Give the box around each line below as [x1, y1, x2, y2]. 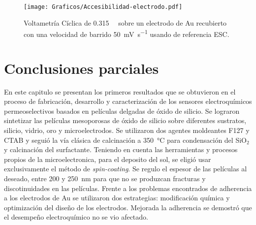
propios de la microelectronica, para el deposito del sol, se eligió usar [4, 154, 211, 164]
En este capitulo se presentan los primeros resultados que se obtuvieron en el [4, 86, 236, 96]
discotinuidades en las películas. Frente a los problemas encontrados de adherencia [4, 183, 252, 193]
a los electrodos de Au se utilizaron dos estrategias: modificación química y [4, 193, 230, 203]
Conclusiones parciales [4, 58, 159, 78]
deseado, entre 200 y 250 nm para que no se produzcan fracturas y [4, 173, 206, 183]
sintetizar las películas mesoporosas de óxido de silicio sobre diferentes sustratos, [4, 115, 247, 126]
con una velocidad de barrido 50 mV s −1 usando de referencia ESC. [24, 28, 229, 39]
